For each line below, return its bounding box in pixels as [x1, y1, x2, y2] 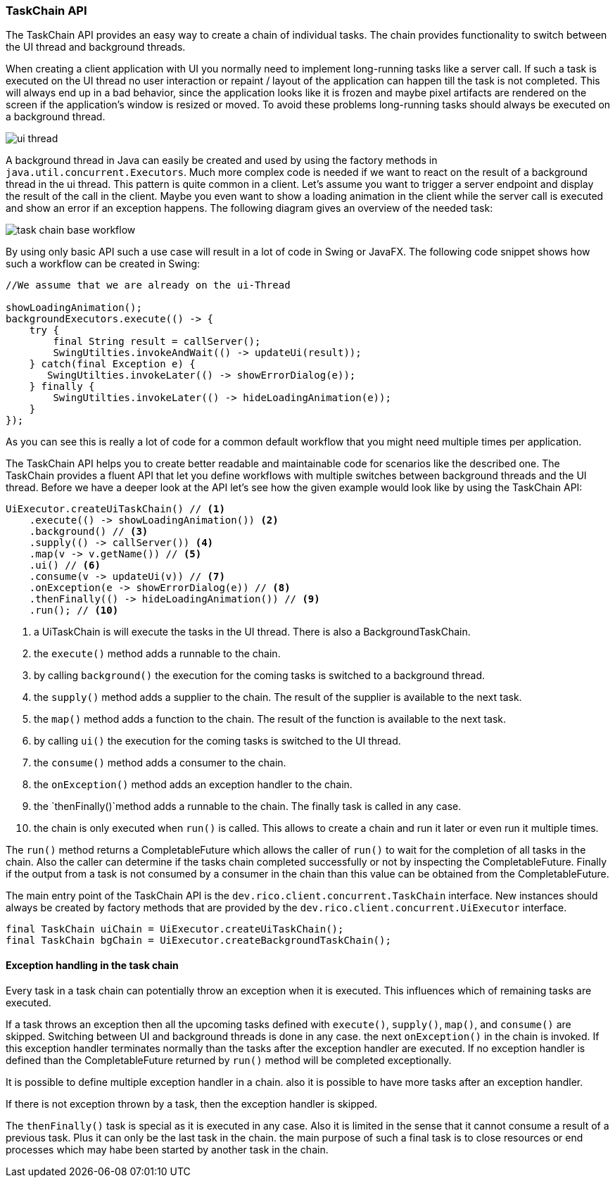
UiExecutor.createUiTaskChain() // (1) [6, 503, 225, 515]
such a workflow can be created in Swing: [6, 258, 201, 270]
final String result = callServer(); [53, 336, 261, 348]
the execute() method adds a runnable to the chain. [34, 647, 281, 660]
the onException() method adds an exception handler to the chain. [34, 778, 353, 791]
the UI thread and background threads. [6, 41, 186, 53]
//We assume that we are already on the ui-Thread [6, 279, 291, 291]
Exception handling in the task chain [6, 959, 179, 971]
